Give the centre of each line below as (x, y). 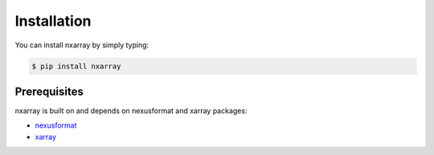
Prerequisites (49, 91)
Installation (53, 21)
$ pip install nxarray (76, 66)
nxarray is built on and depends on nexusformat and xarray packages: (131, 111)
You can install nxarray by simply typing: (82, 45)
